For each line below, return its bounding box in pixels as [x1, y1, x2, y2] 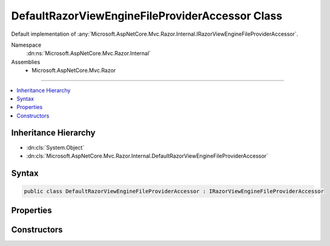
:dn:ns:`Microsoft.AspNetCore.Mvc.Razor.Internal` [26, 50, 151, 57]
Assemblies [11, 58, 41, 65]
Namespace [11, 41, 42, 48]
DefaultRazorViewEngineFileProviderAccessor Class [11, 9, 283, 22]
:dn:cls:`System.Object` [26, 144, 85, 151]
